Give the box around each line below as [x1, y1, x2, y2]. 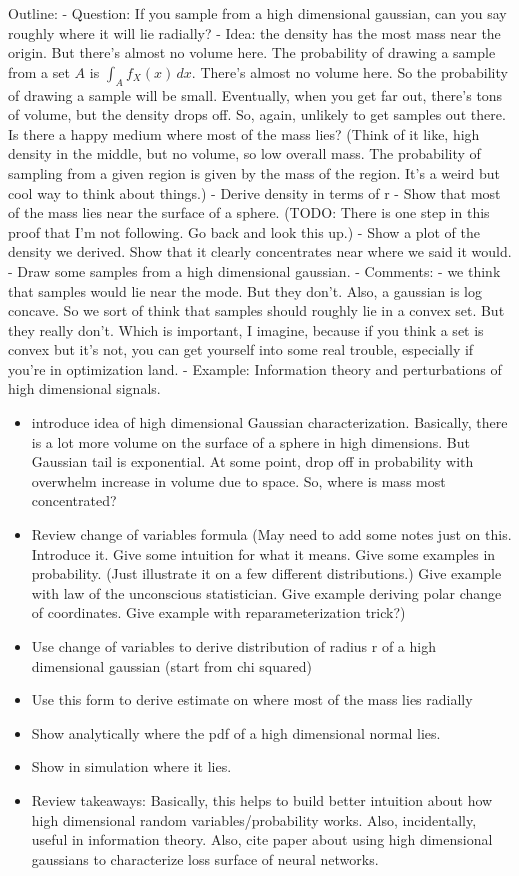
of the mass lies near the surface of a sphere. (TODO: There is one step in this [8, 202, 490, 223]
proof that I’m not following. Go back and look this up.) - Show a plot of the [8, 221, 480, 242]
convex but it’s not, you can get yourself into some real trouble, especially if [8, 339, 474, 360]
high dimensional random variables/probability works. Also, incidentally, [31, 809, 477, 830]
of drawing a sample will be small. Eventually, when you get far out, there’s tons [8, 84, 503, 105]
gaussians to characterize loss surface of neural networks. [31, 848, 379, 869]
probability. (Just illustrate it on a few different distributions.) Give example [31, 563, 502, 584]
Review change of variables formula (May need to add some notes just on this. [31, 524, 512, 545]
